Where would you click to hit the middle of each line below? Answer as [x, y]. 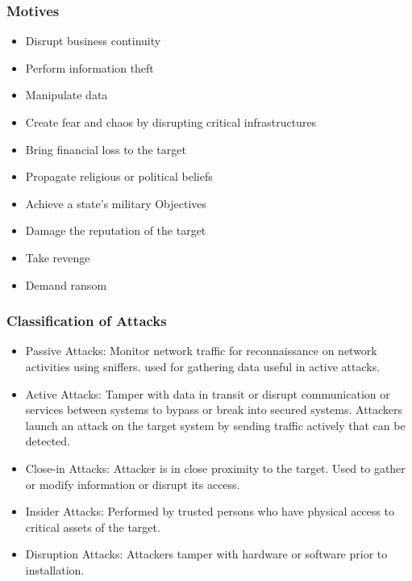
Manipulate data [67, 95]
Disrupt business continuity [93, 41]
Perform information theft [89, 67]
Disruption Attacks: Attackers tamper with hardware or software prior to [206, 554]
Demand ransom [66, 284]
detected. [48, 441]
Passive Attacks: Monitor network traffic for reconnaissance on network [201, 351]
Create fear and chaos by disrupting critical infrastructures [171, 122]
